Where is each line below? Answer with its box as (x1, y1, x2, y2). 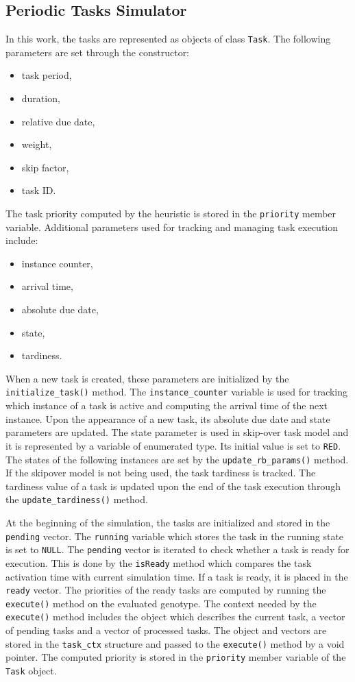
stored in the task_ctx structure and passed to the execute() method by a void (5, 636, 345, 650)
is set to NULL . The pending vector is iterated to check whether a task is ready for (5, 542, 350, 557)
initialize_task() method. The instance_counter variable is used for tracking (5, 385, 348, 399)
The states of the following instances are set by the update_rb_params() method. (5, 452, 349, 466)
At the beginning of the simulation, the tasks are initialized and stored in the (5, 515, 330, 530)
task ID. (21, 183, 56, 197)
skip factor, (21, 160, 69, 174)
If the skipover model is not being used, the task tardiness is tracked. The (5, 465, 316, 480)
